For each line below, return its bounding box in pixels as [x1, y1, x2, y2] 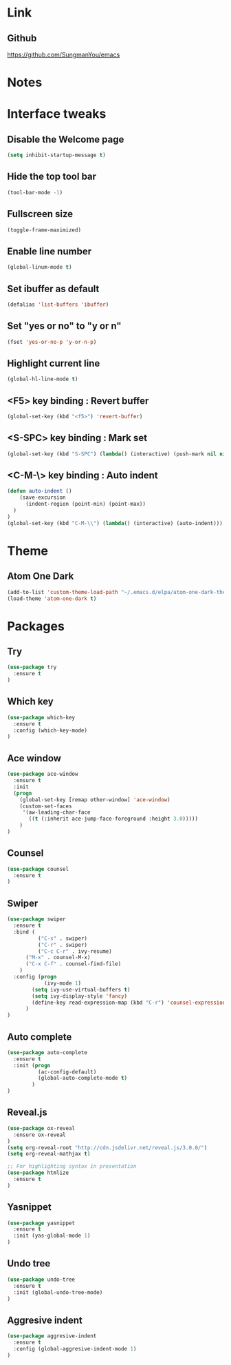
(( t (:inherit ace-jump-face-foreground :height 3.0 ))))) [28, 815, 198, 823]
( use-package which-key [7, 714, 76, 721]
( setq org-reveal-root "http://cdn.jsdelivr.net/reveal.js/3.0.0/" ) [7, 1144, 208, 1151]
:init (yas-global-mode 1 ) [13, 1232, 91, 1240]
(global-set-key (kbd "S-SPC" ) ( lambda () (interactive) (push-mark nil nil [7, 450, 229, 458]
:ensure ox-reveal [13, 1131, 67, 1138]
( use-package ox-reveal [7, 1125, 76, 1131]
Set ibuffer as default [7, 283, 100, 294]
